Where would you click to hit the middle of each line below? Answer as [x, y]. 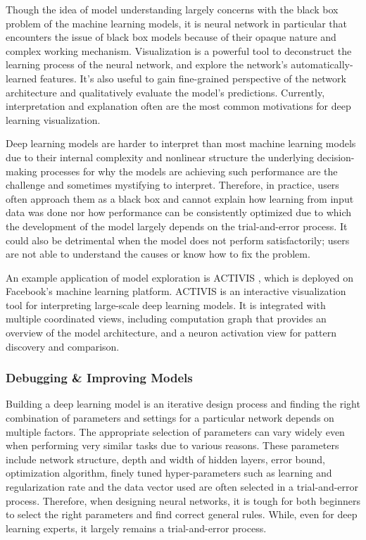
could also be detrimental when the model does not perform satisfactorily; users [178, 240]
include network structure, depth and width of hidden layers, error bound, [165, 459]
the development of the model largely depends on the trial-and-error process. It [177, 226]
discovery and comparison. [63, 346]
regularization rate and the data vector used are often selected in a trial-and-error [182, 487]
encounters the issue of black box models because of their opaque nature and [171, 37]
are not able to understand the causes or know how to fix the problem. [158, 254]
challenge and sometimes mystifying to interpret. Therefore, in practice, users [172, 185]
